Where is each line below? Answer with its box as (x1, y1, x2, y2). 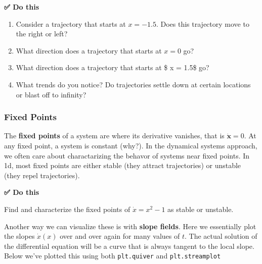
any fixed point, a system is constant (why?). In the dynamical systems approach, (4, 140, 257, 150)
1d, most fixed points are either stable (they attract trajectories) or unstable (4, 160, 241, 171)
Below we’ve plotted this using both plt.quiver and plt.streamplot (4, 250, 221, 261)
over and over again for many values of (60, 231, 180, 241)
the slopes (4, 231, 35, 241)
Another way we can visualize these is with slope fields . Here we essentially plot (4, 221, 256, 231)
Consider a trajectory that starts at (16, 18, 126, 29)
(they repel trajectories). (4, 170, 80, 180)
